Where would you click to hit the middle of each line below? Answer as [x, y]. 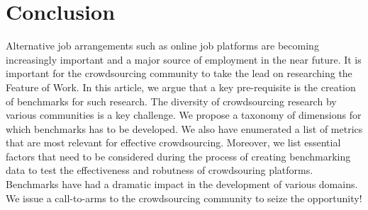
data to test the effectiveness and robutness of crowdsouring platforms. [160, 170]
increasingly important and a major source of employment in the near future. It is [184, 59]
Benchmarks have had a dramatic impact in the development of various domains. [182, 184]
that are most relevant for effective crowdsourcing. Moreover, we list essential [173, 142]
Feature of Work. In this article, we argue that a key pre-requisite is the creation [181, 87]
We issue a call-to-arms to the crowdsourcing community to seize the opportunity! [184, 198]
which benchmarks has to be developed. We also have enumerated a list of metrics [184, 128]
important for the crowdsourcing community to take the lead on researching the [179, 73]
